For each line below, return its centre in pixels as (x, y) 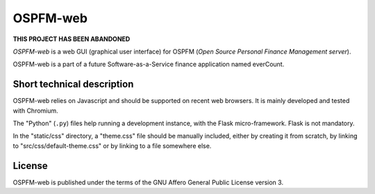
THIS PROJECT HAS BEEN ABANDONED (72, 39)
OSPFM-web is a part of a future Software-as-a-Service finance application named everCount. (149, 64)
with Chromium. (35, 111)
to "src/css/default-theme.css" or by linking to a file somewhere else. (112, 145)
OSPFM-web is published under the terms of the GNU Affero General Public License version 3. (148, 182)
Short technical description (73, 84)
